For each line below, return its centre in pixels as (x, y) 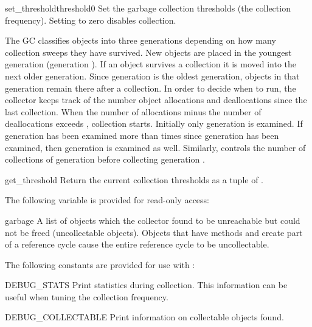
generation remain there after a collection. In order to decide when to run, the (151, 88)
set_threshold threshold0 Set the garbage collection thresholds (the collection (148, 8)
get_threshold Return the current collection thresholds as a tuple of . (134, 179)
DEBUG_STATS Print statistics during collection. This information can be (146, 285)
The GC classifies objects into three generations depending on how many (140, 40)
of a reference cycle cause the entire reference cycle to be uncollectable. (137, 244)
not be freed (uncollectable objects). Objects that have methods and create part (154, 232)
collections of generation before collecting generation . (105, 159)
